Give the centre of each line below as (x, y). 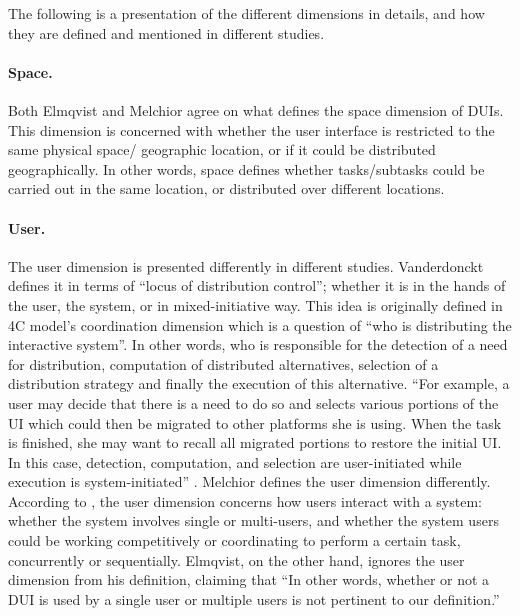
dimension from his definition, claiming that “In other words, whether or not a (249, 579)
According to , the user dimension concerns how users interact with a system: (245, 500)
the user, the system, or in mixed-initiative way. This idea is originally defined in (255, 304)
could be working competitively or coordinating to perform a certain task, (234, 540)
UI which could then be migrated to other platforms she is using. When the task (255, 422)
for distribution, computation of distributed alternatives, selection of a (223, 363)
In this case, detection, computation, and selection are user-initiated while (235, 461)
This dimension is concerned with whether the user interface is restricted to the (251, 129)
